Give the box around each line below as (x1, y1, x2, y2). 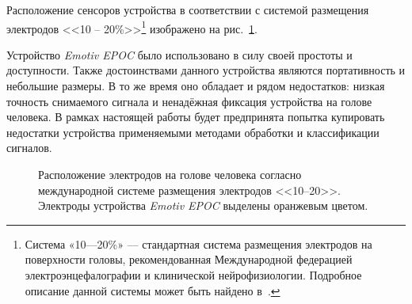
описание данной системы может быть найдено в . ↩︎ (25, 282, 280, 298)
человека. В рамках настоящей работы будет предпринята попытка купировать (6, 108, 385, 125)
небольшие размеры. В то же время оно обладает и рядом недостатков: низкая (6, 78, 385, 94)
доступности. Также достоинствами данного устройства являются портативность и (6, 62, 406, 78)
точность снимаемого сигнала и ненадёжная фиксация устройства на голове (6, 93, 372, 109)
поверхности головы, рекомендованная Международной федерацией (25, 251, 353, 268)
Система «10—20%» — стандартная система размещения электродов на (25, 235, 372, 252)
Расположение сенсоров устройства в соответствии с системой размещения (6, 2, 369, 17)
